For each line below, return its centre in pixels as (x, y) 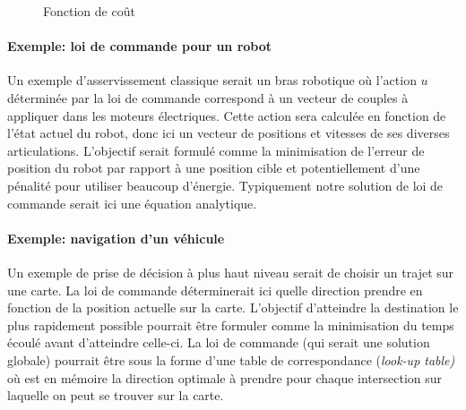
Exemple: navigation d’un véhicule (116, 238)
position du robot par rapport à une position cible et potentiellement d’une (214, 168)
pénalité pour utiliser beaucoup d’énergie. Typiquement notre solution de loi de (225, 185)
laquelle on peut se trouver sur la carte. (116, 395)
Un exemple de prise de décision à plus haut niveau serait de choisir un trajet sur (231, 272)
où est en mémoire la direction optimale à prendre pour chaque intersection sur (225, 377)
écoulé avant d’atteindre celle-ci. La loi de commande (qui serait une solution (219, 342)
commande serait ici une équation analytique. (132, 203)
